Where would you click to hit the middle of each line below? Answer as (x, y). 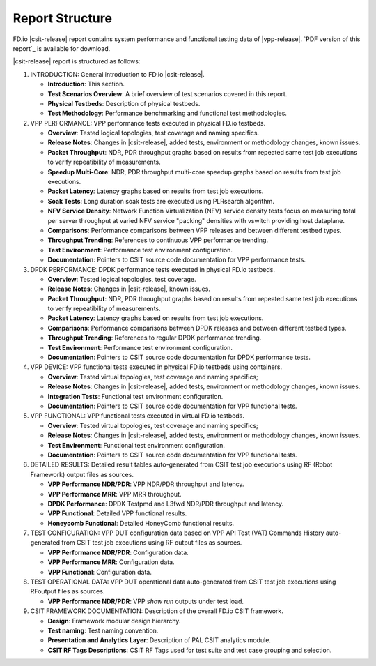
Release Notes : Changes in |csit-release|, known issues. (129, 289)
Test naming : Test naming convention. (103, 630)
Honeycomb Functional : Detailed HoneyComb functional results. (141, 523)
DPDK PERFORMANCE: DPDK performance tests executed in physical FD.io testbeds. (152, 269)
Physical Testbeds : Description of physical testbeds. (124, 103)
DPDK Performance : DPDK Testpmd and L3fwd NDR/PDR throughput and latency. (166, 504)
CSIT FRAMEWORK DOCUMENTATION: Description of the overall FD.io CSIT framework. (157, 611)
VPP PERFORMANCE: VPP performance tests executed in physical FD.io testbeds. (148, 123)
